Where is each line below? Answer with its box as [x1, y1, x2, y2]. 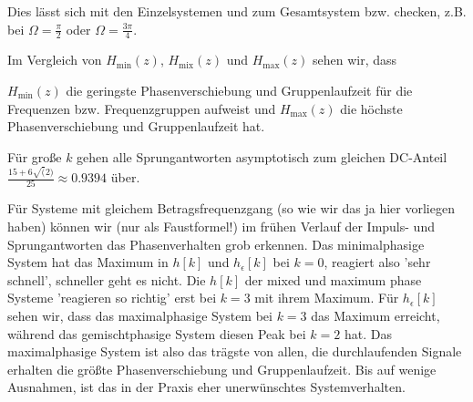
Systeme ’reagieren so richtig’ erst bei [7, 288, 217, 307]
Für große [7, 147, 62, 166]
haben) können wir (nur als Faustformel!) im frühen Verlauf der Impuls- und [7, 217, 435, 235]
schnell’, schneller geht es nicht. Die [7, 270, 206, 289]
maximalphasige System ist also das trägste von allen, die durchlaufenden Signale [7, 342, 462, 361]
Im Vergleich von [7, 50, 102, 69]
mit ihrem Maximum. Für [254, 288, 399, 307]
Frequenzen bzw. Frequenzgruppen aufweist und [7, 98, 276, 118]
